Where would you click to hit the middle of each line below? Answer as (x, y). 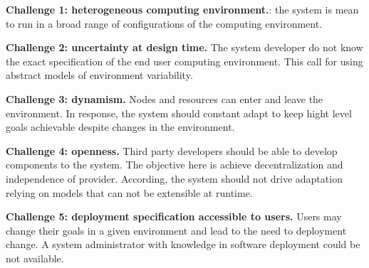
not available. (35, 258)
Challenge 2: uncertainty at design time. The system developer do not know (184, 47)
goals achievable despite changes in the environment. (120, 127)
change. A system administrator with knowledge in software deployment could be (183, 244)
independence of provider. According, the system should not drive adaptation (174, 178)
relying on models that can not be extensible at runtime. (129, 192)
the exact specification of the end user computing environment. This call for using (184, 61)
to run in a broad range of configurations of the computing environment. (164, 23)
